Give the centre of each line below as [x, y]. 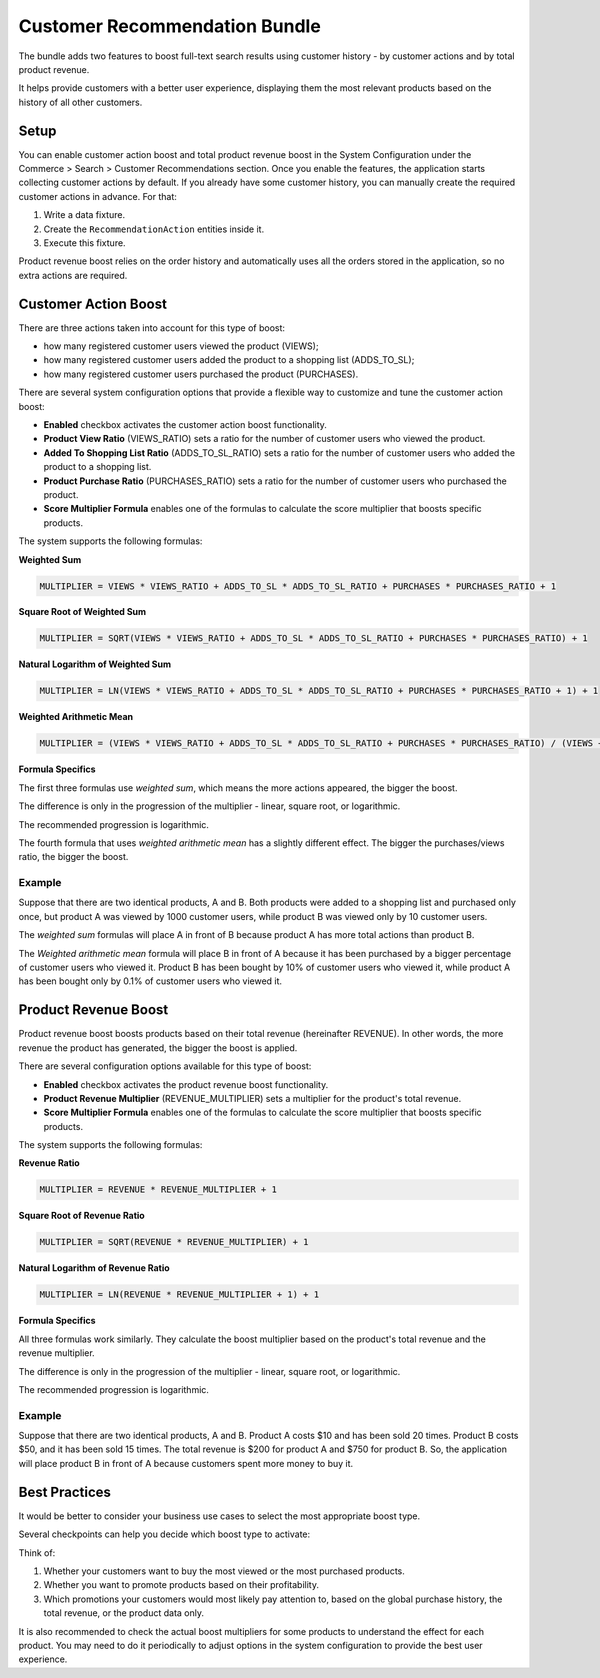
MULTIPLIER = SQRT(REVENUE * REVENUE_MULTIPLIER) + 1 [174, 1242]
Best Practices [65, 1491]
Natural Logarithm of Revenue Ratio [94, 1268]
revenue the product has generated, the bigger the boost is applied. [158, 1047]
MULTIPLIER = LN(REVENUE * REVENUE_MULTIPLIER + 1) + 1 [179, 1294]
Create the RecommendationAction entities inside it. [154, 229]
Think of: [37, 1552]
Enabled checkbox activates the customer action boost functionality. [185, 424]
